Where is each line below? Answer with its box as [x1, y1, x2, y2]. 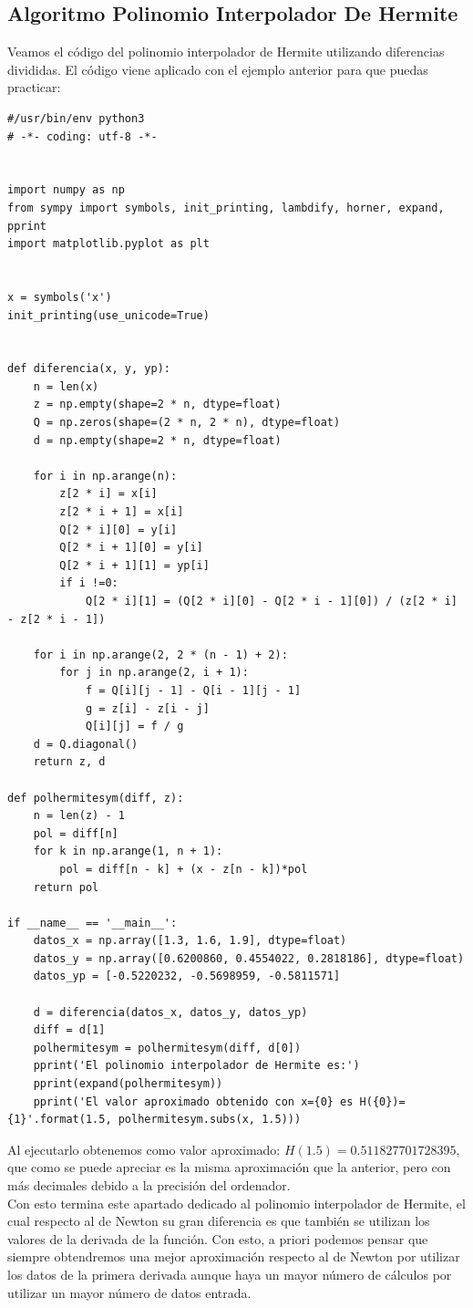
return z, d [33, 755, 106, 769]
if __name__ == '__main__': [7, 916, 178, 929]
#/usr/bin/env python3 [7, 111, 145, 125]
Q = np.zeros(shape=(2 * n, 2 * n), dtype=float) [33, 416, 341, 430]
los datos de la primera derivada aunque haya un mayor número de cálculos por [7, 1264, 452, 1283]
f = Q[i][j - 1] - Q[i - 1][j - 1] [85, 683, 302, 697]
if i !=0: [59, 576, 118, 590]
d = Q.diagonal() [33, 737, 139, 751]
